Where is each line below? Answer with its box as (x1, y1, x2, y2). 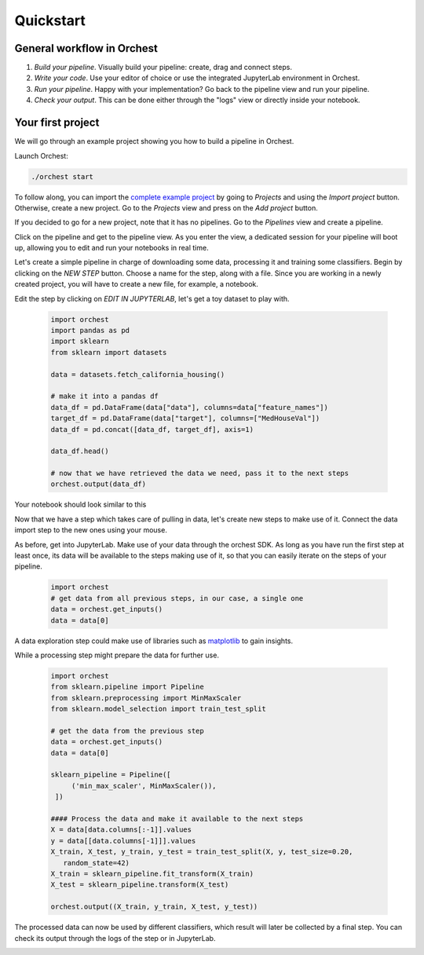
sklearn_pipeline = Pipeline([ (50, 770, 172, 779)
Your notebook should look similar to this (14, 499, 147, 510)
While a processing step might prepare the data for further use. (14, 650, 220, 660)
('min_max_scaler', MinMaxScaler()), (71, 781, 217, 790)
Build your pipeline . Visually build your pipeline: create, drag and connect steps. (34, 63, 292, 72)
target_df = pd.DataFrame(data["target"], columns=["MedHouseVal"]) (50, 414, 320, 423)
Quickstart (14, 12, 86, 29)
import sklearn (50, 337, 109, 346)
